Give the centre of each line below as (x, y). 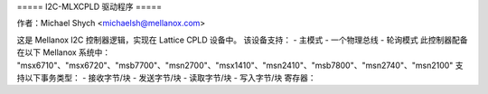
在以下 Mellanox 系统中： (64, 52)
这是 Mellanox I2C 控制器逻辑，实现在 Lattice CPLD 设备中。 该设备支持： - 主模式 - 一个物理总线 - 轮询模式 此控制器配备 (243, 40)
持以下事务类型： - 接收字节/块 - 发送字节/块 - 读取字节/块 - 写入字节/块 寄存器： (166, 78)
